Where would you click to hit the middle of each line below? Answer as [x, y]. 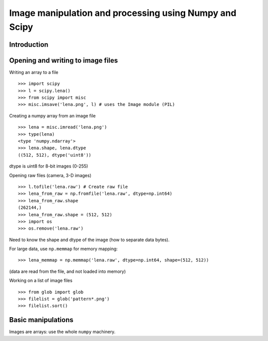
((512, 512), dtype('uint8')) [55, 155]
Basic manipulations [41, 320]
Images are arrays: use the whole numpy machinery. [62, 332]
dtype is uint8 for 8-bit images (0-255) [49, 166]
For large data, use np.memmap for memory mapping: [64, 249]
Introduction [29, 44]
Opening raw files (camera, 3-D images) [50, 175]
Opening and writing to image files [64, 60]
